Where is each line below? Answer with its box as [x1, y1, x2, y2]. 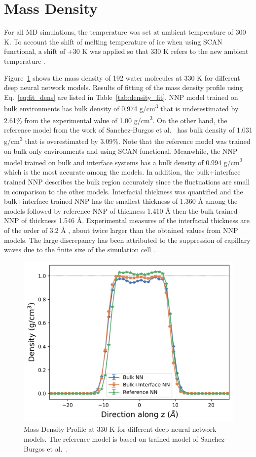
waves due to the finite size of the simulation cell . [4, 244, 155, 255]
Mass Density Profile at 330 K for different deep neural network [24, 424, 217, 434]
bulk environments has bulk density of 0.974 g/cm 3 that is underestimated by [4, 102, 239, 113]
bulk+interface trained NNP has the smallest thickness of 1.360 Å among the [4, 196, 238, 206]
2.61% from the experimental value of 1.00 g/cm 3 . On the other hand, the [4, 113, 227, 125]
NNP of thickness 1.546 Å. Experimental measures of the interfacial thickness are [4, 215, 250, 226]
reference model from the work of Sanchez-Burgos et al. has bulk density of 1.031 [4, 124, 253, 135]
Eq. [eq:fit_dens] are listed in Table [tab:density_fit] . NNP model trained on [4, 91, 238, 102]
